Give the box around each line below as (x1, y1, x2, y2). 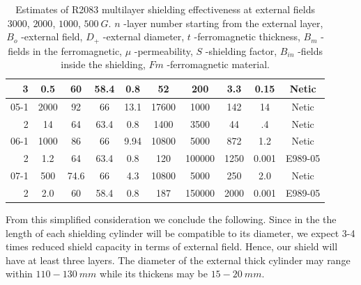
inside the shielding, (61, 57, 146, 72)
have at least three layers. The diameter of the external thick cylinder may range (6, 252, 351, 267)
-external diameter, (102, 29, 185, 44)
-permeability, (134, 43, 193, 58)
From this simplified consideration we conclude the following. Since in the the (6, 211, 337, 226)
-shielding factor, (205, 43, 277, 58)
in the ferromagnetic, (32, 43, 123, 58)
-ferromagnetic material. (167, 57, 270, 72)
